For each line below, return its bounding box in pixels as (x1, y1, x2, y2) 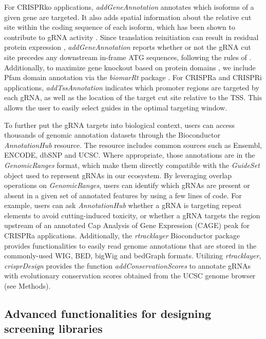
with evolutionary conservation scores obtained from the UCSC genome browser (4, 270, 256, 281)
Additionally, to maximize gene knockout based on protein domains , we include (4, 62, 256, 72)
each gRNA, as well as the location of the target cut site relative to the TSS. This (4, 92, 262, 103)
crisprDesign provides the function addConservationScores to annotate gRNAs (4, 260, 251, 271)
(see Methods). (4, 280, 51, 291)
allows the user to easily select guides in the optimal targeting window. (4, 102, 227, 112)
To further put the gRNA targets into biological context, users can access (4, 119, 235, 130)
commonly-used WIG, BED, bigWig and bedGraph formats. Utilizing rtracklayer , (4, 250, 261, 261)
